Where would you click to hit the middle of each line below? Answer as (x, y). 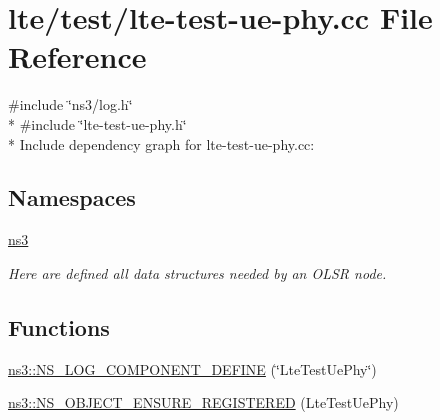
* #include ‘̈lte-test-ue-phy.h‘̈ (97, 123)
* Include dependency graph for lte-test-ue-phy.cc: (161, 143)
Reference (77, 56)
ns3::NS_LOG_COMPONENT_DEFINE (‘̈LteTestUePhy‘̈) (192, 368)
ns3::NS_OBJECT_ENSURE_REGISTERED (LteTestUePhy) (203, 402)
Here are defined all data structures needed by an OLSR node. (197, 272)
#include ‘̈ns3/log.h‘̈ (70, 104)
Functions (59, 326)
